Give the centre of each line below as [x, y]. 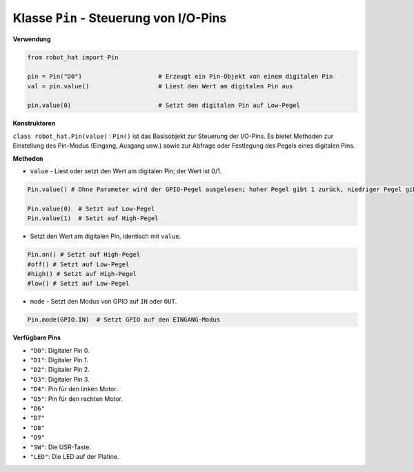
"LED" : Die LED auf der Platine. [75, 456]
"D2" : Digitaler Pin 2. [60, 370]
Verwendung [32, 39]
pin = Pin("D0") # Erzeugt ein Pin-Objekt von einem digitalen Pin [180, 77]
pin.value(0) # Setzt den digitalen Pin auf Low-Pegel [164, 106]
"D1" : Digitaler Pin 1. [59, 360]
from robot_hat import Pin [73, 57]
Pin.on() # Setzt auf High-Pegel [84, 255]
